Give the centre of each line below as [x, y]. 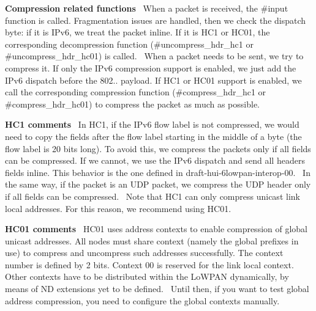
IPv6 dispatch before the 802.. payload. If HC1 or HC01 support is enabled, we [153, 80]
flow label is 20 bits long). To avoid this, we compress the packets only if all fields [158, 148]
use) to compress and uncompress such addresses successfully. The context [144, 253]
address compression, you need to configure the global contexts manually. [142, 300]
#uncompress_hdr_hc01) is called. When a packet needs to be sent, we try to [154, 56]
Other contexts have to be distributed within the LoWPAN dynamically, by [147, 276]
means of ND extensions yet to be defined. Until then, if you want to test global [157, 289]
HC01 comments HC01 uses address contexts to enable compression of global [156, 229]
